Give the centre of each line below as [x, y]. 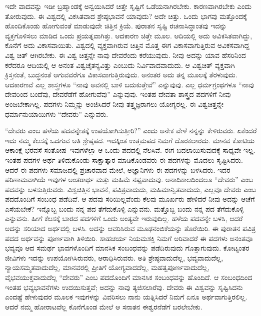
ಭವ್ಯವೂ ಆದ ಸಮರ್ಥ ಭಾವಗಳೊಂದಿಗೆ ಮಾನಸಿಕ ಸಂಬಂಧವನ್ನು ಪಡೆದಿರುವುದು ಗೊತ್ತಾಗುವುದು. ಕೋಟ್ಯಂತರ [127, 248]
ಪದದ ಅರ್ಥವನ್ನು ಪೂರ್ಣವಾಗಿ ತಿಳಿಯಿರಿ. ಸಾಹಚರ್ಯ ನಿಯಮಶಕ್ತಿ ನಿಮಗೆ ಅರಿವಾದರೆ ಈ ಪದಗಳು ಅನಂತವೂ [129, 238]
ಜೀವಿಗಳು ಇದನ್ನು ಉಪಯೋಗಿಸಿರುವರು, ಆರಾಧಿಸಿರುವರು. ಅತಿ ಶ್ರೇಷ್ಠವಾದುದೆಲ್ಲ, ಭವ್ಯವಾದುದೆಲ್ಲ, [114, 257]
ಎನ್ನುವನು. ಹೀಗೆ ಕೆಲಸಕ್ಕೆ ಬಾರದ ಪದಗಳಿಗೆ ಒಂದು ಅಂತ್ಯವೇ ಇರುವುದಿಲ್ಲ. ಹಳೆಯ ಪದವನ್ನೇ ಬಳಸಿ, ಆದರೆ [124, 218]
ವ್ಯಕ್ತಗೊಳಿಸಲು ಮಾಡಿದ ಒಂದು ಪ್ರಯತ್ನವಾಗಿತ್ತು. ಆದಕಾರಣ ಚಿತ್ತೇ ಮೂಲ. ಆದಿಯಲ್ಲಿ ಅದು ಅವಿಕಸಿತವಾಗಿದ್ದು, [129, 35]
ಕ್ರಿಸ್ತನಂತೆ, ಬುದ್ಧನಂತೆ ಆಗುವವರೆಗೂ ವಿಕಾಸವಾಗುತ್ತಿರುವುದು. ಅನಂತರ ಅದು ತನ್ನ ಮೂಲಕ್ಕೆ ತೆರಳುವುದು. [121, 75]
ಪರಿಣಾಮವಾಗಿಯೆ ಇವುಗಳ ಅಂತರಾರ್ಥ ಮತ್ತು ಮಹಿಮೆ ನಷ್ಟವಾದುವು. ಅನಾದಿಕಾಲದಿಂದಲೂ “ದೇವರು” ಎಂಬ [129, 179]
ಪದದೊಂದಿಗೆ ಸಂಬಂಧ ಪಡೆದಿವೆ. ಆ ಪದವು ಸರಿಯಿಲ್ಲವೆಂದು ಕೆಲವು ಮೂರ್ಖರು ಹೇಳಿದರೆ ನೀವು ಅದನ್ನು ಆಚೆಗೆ [130, 199]
